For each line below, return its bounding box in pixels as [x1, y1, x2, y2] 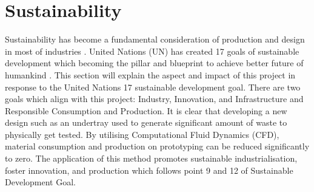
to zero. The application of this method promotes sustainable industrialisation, [5, 152, 298, 165]
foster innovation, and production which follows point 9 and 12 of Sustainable [5, 163, 293, 176]
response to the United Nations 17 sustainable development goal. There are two [5, 80, 301, 93]
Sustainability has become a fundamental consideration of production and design [5, 33, 305, 46]
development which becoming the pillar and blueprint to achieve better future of [5, 57, 304, 69]
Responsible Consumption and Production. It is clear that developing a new [5, 104, 287, 117]
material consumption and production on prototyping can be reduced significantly [5, 140, 310, 153]
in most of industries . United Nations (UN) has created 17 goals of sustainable [5, 44, 299, 57]
